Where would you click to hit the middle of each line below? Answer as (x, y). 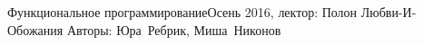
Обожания (35, 29)
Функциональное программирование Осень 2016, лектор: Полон (182, 12)
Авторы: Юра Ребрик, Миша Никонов (174, 29)
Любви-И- (389, 12)
